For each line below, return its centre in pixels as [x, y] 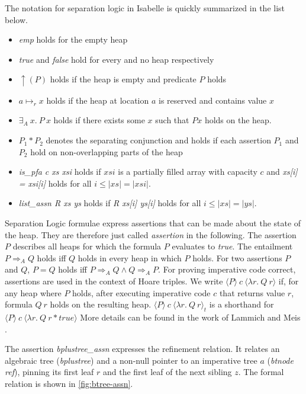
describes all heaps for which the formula [87, 246]
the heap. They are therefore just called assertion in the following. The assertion [151, 234]
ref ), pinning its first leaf [49, 372]
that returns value [252, 292]
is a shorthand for [241, 304]
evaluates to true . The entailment [232, 246]
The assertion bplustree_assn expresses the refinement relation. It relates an [142, 349]
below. [16, 19]
